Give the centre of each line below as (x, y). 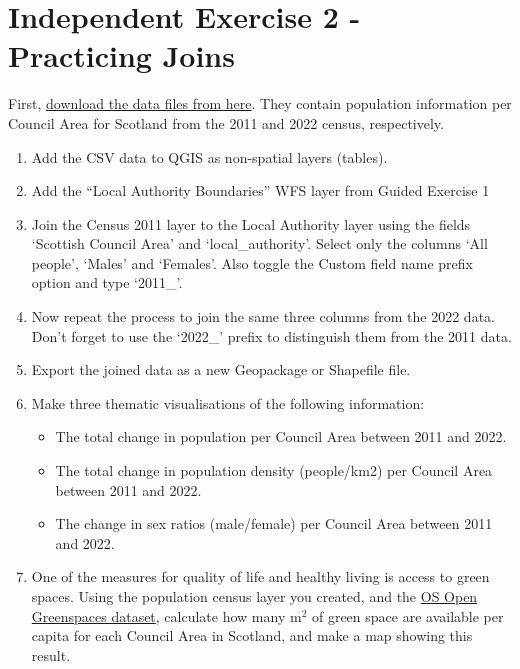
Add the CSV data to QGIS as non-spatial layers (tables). (209, 156)
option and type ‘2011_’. (107, 282)
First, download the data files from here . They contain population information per (260, 103)
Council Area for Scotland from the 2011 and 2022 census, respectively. (226, 122)
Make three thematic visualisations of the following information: (228, 402)
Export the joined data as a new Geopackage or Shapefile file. (221, 369)
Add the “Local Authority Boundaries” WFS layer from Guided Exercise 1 (260, 190)
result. (51, 654)
